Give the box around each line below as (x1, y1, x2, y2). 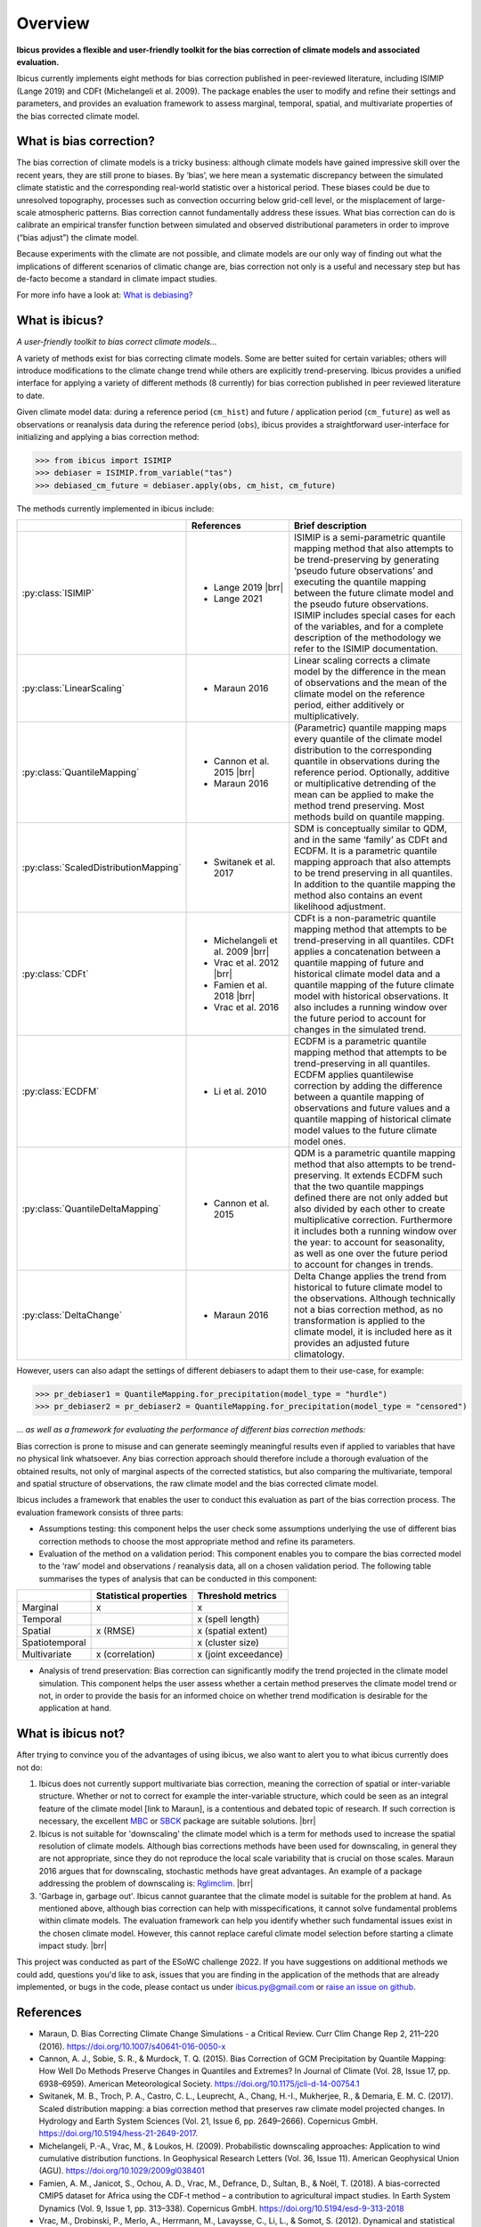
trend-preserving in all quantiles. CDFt (294, 934, 454, 947)
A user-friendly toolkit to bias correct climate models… (16, 337, 217, 347)
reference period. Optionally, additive (294, 766, 450, 779)
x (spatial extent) (197, 1625, 268, 1637)
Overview (16, 13, 90, 33)
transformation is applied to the (294, 1315, 426, 1327)
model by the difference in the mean (294, 665, 446, 678)
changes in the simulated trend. (294, 1024, 427, 1036)
